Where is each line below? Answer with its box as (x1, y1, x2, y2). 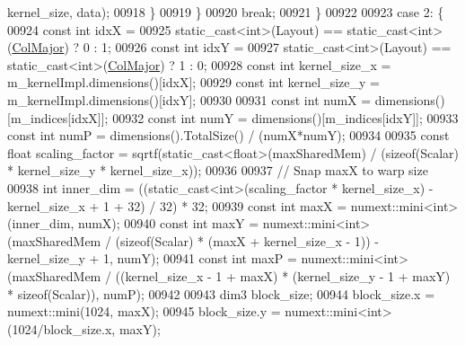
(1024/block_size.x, (7, 319, 116, 338)
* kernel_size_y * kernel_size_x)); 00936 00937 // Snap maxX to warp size (7, 161, 428, 180)
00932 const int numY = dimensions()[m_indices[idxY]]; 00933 (112, 108, 459, 127)
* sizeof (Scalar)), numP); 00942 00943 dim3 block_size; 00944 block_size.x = (7, 284, 435, 303)
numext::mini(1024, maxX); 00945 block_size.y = (7, 302, 281, 321)
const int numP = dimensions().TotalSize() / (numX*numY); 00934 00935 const (7, 126, 450, 145)
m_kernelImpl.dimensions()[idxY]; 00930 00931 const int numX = (7, 90, 372, 109)
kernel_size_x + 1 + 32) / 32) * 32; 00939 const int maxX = (7, 196, 347, 215)
